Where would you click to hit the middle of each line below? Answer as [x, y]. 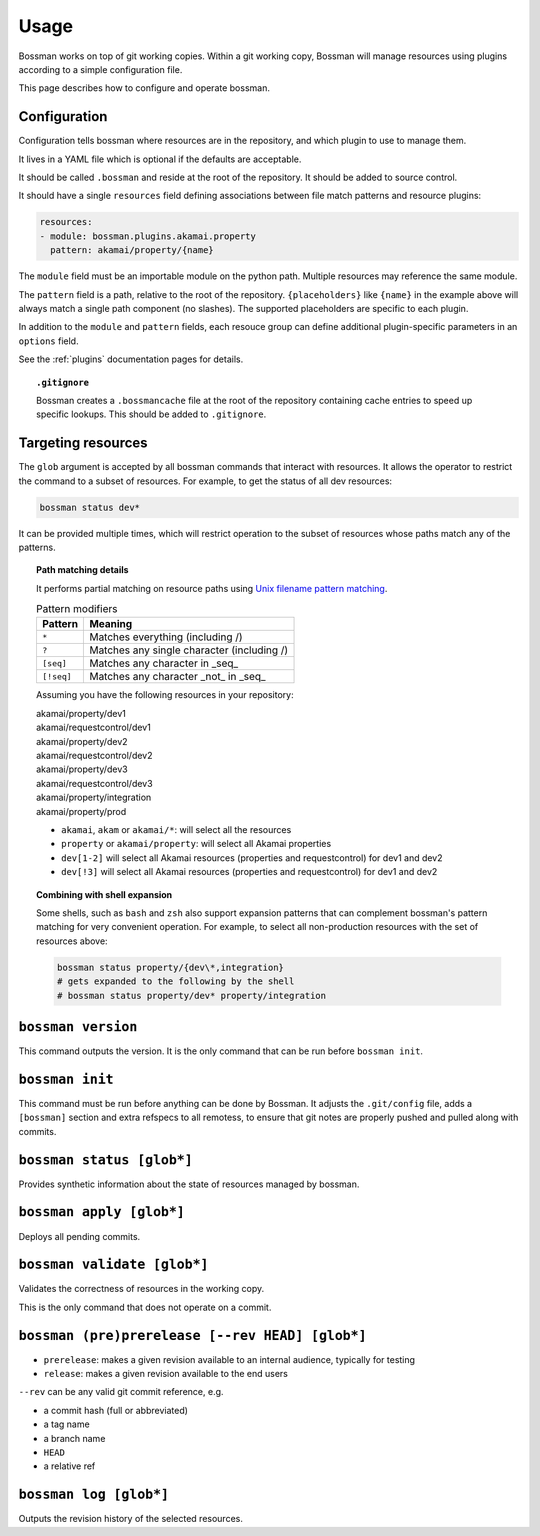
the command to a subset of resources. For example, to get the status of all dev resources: [205, 481]
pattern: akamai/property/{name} [132, 250]
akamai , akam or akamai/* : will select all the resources [176, 829]
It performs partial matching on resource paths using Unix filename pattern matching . [212, 588]
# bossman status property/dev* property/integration [191, 995]
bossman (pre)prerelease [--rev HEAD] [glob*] [192, 1335]
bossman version [78, 1026]
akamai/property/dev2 [82, 741]
